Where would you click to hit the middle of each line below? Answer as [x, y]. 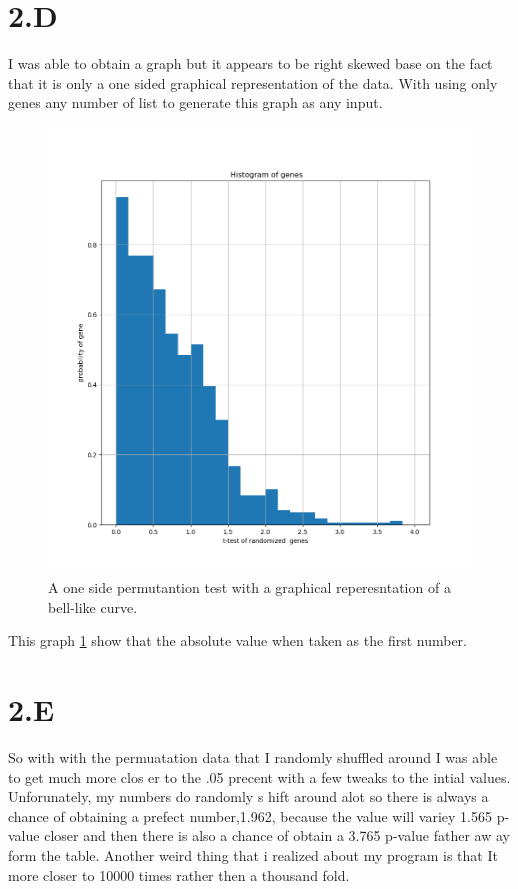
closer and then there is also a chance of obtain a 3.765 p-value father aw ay [277, 835]
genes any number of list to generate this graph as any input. [195, 102]
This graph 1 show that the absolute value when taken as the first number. [237, 640]
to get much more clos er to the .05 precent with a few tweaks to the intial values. [259, 776]
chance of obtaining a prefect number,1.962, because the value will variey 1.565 [250, 815]
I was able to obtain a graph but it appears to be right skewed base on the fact [250, 63]
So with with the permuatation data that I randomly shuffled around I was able [253, 757]
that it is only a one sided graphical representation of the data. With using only [253, 82]
